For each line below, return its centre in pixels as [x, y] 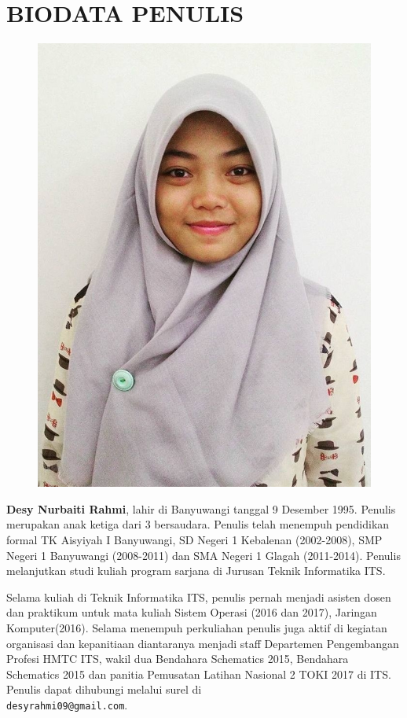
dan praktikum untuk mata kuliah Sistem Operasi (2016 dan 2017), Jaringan [192, 612]
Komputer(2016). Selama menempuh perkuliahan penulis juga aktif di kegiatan [197, 627]
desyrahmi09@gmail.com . [67, 704]
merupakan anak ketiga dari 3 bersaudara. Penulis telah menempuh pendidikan [198, 524]
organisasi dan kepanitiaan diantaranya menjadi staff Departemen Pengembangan [203, 643]
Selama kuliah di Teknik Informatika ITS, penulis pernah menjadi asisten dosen [199, 596]
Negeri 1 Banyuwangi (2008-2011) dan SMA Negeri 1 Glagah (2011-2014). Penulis [203, 555]
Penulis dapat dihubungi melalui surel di [104, 689]
